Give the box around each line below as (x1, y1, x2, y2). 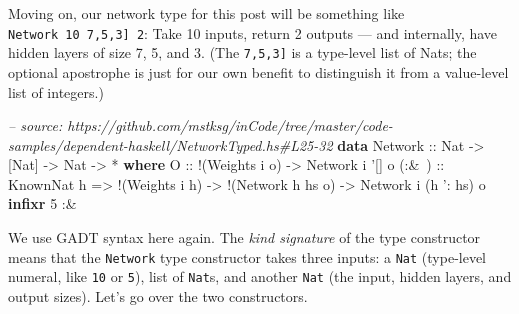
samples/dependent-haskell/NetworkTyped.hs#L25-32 (8, 134, 333, 155)
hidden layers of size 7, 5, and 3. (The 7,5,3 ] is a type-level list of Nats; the (8, 42, 477, 63)
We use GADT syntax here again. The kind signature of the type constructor (8, 227, 481, 248)
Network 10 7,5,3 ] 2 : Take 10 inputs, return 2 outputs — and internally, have (8, 22, 498, 43)
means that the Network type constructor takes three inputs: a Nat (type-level (8, 246, 487, 267)
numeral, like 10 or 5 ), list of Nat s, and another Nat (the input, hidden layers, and (8, 266, 512, 287)
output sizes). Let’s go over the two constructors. (8, 285, 308, 306)
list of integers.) (8, 81, 104, 102)
